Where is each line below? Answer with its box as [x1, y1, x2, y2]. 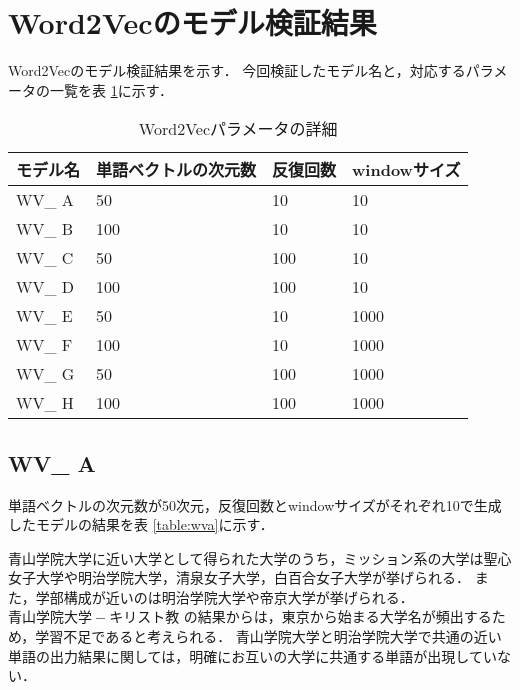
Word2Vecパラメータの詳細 [138, 117, 338, 141]
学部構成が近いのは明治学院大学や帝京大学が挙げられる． [35, 586, 414, 607]
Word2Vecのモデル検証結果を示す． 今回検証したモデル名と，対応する [8, 60, 466, 81]
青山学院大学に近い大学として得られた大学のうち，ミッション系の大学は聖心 [8, 547, 512, 568]
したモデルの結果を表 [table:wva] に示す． [8, 514, 274, 535]
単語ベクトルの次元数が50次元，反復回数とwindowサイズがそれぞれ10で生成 [8, 494, 502, 515]
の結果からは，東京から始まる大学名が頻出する [183, 606, 492, 627]
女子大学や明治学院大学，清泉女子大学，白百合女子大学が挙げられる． [8, 567, 470, 588]
